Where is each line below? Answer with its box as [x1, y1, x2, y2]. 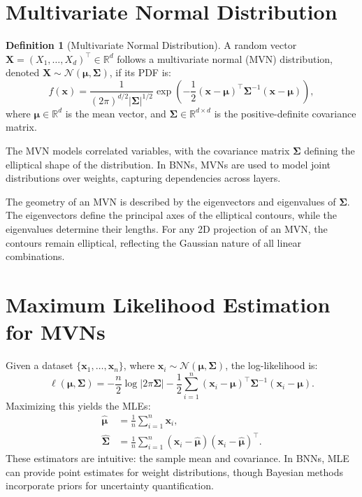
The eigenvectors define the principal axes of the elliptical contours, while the [6, 208, 337, 222]
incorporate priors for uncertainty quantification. [6, 478, 214, 493]
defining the [304, 143, 355, 158]
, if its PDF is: [109, 65, 171, 80]
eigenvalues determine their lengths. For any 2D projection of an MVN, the [6, 222, 328, 236]
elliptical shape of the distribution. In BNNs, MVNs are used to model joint [6, 157, 331, 171]
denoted [6, 65, 40, 80]
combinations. [6, 249, 65, 264]
